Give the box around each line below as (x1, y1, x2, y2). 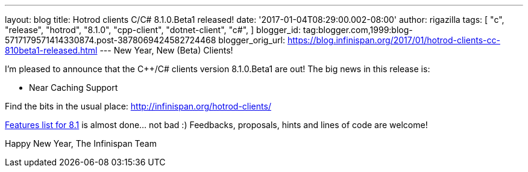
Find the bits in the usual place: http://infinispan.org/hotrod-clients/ (5, 101, 271, 111)
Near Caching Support (29, 82, 118, 93)
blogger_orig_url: (218, 35, 286, 45)
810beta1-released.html (5, 45, 98, 55)
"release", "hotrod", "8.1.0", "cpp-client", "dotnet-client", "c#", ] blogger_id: (5, 25, 301, 35)
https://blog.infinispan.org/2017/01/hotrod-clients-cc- (287, 35, 500, 45)
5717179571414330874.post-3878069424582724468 (5, 35, 216, 45)
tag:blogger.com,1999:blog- (303, 25, 413, 35)
